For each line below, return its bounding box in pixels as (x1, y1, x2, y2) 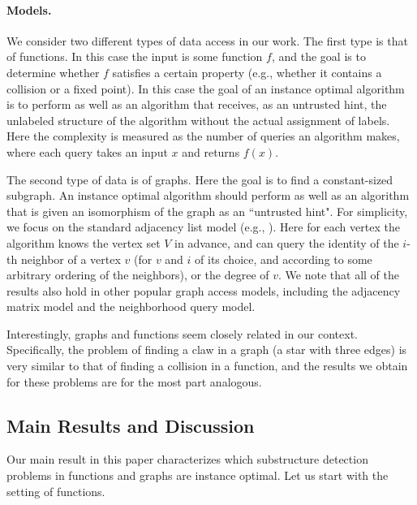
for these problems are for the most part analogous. (6, 373, 262, 390)
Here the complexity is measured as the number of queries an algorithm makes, (6, 127, 400, 145)
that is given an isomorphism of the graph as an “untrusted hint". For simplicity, (6, 202, 408, 219)
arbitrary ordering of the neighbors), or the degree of (6, 266, 269, 283)
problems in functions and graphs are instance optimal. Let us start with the (6, 467, 389, 484)
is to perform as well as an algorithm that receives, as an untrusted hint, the (6, 96, 387, 113)
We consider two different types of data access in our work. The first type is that (6, 32, 408, 49)
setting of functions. (6, 482, 105, 499)
